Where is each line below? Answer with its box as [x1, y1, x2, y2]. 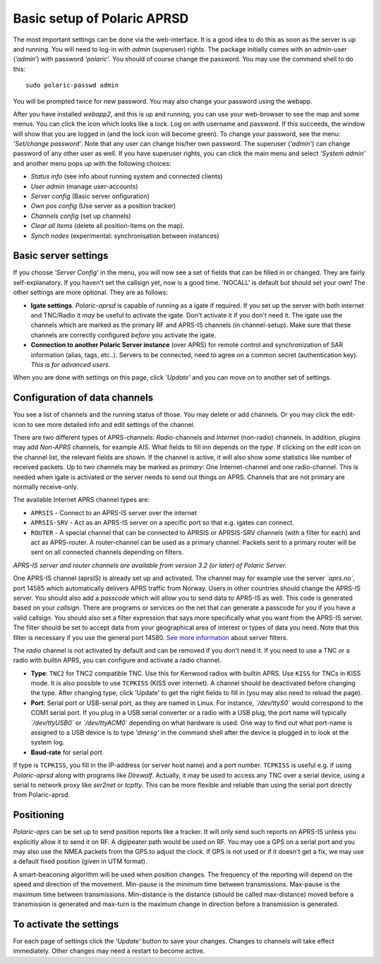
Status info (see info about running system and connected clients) [30, 172, 223, 181]
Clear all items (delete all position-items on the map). [30, 222, 185, 230]
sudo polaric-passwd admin [25, 81, 119, 90]
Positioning [13, 809, 65, 821]
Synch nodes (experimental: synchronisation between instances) [30, 231, 219, 240]
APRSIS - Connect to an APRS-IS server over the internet [30, 508, 198, 517]
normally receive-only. [13, 483, 79, 491]
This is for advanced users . [30, 361, 111, 368]
